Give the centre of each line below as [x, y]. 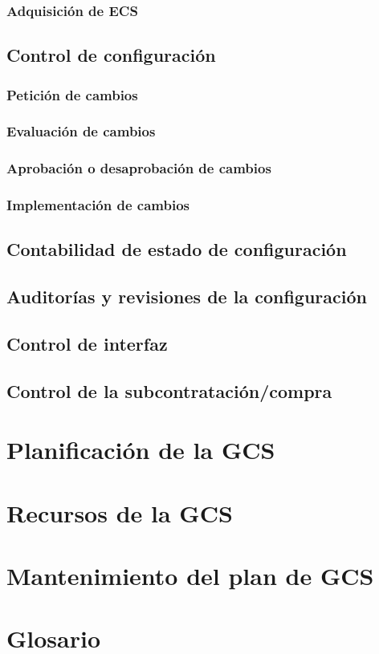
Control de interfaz [87, 343]
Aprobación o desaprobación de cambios [139, 168]
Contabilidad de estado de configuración [177, 249]
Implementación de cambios [98, 205]
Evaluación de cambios [81, 131]
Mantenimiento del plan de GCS [190, 576]
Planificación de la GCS [141, 450]
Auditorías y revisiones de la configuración [187, 297]
